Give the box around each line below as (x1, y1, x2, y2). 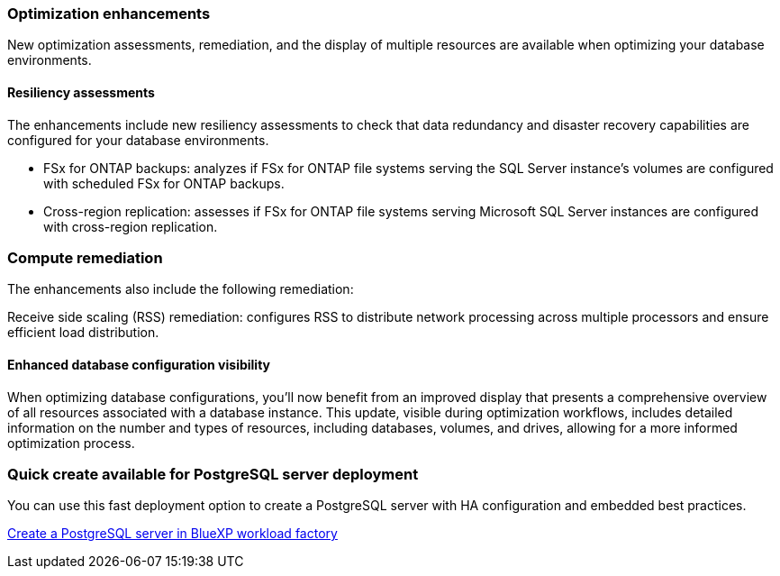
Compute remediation (7, 248, 163, 267)
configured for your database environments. (7, 132, 269, 148)
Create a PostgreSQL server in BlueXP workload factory (7, 526, 338, 542)
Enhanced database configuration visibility (7, 356, 271, 372)
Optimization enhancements (7, 5, 211, 23)
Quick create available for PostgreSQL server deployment (7, 464, 419, 483)
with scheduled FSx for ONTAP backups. (43, 175, 285, 191)
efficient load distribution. (7, 325, 159, 341)
